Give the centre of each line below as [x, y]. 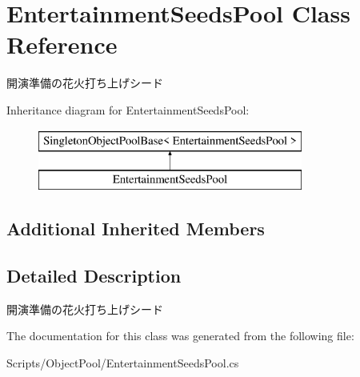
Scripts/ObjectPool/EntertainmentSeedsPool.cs [123, 362]
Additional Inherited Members [136, 229]
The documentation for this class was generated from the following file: [180, 336]
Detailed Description [94, 275]
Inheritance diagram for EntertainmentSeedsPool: [128, 109]
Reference [62, 44]
